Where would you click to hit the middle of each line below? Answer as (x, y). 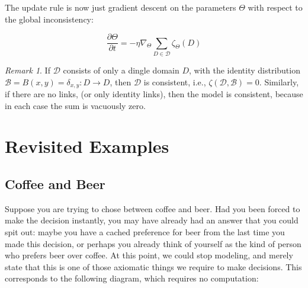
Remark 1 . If (28, 70)
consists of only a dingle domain (121, 70)
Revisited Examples (87, 146)
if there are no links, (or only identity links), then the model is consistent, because (154, 94)
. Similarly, (279, 81)
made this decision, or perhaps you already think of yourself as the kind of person (153, 243)
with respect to (275, 7)
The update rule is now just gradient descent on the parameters (121, 7)
